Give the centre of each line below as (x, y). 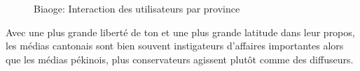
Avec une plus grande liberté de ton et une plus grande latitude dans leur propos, (180, 32)
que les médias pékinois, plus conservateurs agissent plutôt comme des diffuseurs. (180, 59)
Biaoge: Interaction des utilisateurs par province (137, 8)
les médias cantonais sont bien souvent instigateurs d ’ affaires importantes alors (175, 46)
